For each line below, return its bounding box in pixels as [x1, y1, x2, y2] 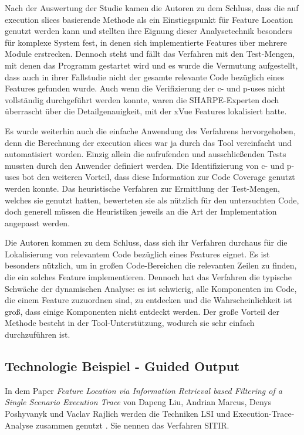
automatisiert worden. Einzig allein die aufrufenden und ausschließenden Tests [5, 148, 286, 160]
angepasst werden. [5, 216, 70, 229]
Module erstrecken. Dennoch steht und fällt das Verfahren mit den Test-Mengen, [5, 47, 295, 60]
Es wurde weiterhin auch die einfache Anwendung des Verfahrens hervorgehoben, [5, 124, 296, 137]
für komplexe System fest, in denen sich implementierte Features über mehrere [5, 36, 287, 48]
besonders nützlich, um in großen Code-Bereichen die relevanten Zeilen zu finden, [5, 259, 297, 271]
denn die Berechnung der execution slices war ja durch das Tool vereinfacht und [5, 136, 292, 148]
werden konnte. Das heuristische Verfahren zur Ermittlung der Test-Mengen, [5, 182, 280, 194]
